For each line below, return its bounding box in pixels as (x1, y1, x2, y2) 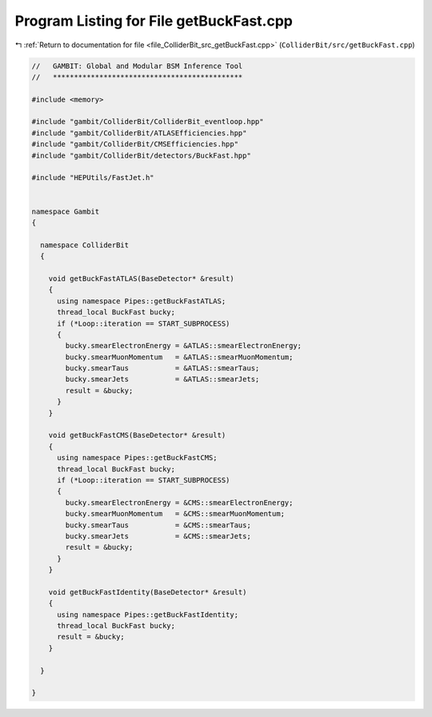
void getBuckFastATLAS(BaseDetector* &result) (48, 274, 235, 283)
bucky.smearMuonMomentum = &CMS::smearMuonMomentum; (65, 509, 286, 519)
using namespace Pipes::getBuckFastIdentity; (57, 610, 239, 619)
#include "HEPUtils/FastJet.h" (31, 173, 155, 182)
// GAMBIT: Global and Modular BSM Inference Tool (31, 61, 243, 70)
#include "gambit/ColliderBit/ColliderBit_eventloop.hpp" (31, 117, 264, 126)
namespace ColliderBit (40, 240, 130, 250)
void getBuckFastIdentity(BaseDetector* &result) (48, 587, 247, 596)
